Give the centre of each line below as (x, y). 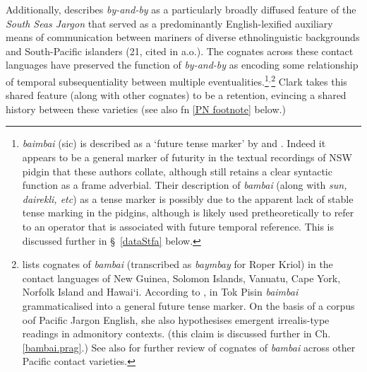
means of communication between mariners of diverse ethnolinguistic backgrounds (183, 37)
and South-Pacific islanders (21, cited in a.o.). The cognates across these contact (180, 51)
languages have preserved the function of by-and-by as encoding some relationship (182, 65)
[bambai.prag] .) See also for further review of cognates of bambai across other (189, 347)
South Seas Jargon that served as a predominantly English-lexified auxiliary (169, 23)
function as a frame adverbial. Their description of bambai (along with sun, (185, 185)
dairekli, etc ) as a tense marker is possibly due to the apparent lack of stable (188, 198)
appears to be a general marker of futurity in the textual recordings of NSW (187, 157)
